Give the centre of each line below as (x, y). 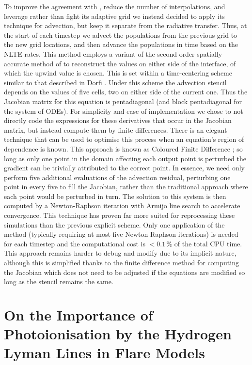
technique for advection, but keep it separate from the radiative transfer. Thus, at (126, 25)
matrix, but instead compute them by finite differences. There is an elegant (116, 129)
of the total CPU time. (208, 243)
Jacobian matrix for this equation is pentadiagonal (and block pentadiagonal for (123, 101)
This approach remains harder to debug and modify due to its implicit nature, (120, 253)
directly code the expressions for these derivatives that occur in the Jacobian (118, 120)
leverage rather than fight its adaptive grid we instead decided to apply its (114, 16)
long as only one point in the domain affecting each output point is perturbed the (125, 158)
